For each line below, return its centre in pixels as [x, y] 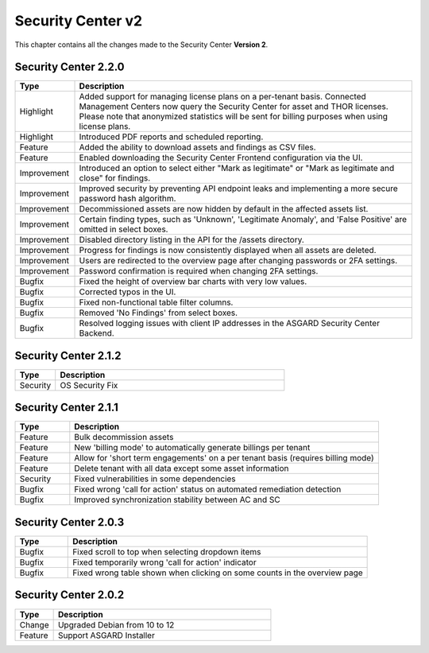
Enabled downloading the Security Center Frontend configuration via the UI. [221, 157]
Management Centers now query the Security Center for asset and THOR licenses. [234, 107]
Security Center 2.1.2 [68, 355]
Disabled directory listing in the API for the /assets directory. [192, 240]
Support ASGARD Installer [106, 635]
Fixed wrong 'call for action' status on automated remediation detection [208, 489]
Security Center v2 [79, 21]
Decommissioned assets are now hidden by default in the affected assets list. [224, 209]
